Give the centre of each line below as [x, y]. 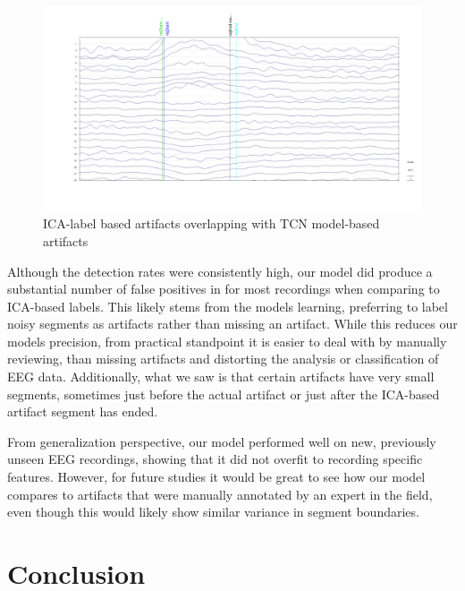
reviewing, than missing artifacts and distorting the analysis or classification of [223, 359]
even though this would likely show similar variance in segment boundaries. [213, 512]
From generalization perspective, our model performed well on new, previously [222, 441]
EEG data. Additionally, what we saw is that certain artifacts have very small [221, 377]
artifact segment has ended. [83, 411]
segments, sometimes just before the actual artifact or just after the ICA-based [224, 394]
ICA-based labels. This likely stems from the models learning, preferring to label [228, 306]
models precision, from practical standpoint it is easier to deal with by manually [227, 341]
